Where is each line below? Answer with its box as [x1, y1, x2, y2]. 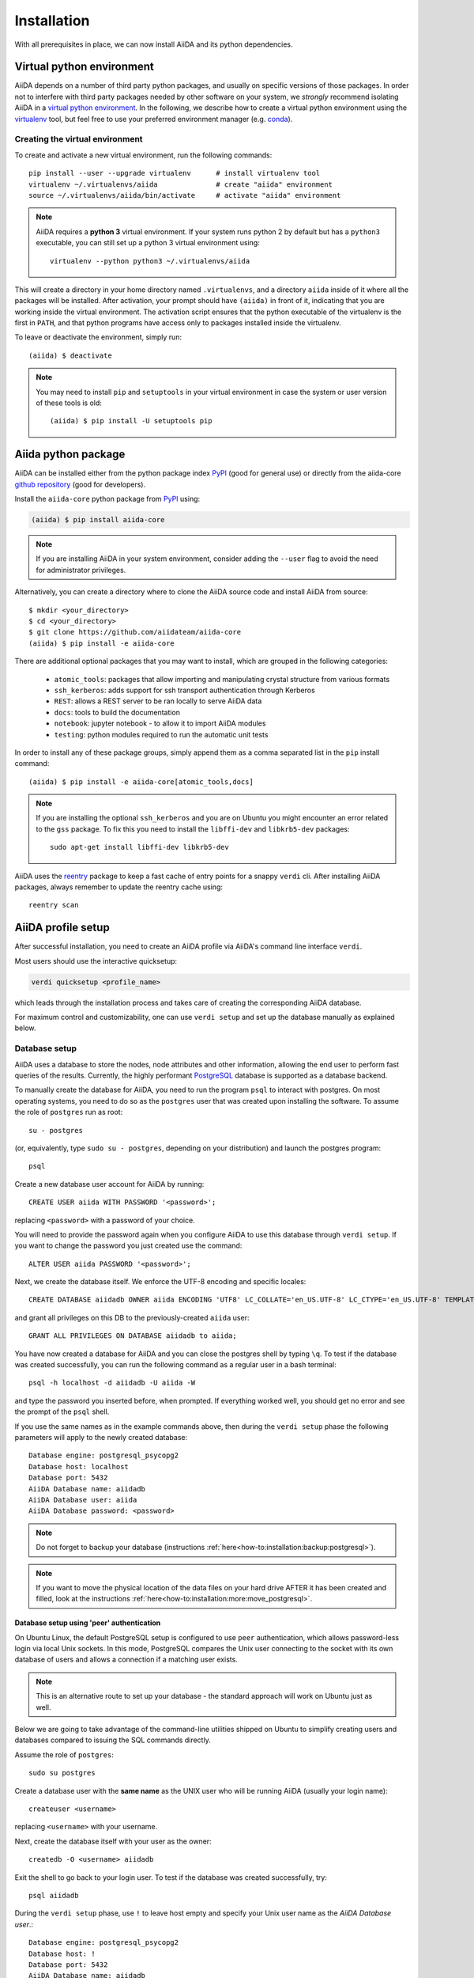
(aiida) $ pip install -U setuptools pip [50, 416, 213, 426]
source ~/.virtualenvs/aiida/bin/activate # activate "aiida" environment [28, 191, 341, 199]
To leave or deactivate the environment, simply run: [14, 332, 182, 342]
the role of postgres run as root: [14, 1108, 123, 1117]
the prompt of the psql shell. [14, 1407, 110, 1416]
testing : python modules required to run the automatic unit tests [54, 729, 269, 739]
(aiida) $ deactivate [28, 351, 112, 360]
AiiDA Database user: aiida [28, 1495, 137, 1504]
